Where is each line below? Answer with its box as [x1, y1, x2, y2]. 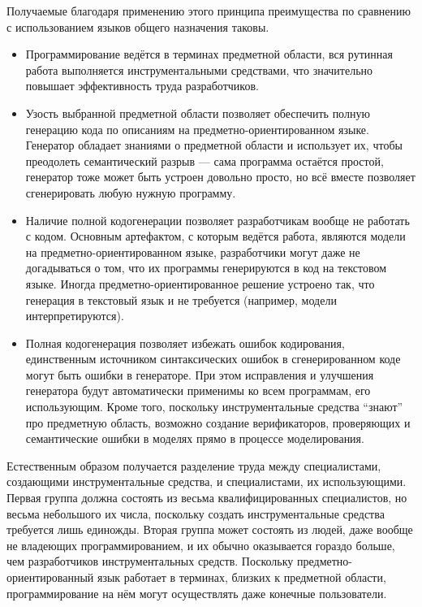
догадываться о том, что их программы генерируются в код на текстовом [25, 259, 387, 276]
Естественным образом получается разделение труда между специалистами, [6, 457, 381, 474]
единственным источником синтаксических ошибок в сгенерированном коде [25, 350, 401, 367]
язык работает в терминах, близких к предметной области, [97, 569, 386, 585]
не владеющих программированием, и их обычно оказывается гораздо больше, [6, 536, 395, 553]
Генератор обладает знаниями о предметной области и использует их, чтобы [25, 137, 403, 154]
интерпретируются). [25, 307, 124, 324]
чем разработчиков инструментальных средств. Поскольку [6, 553, 294, 570]
